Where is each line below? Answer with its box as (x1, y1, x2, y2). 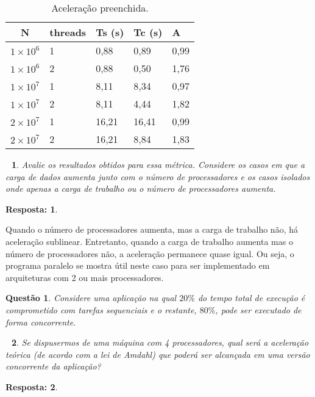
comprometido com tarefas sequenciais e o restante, (5, 303, 197, 316)
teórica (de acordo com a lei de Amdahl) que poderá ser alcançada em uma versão (5, 348, 310, 360)
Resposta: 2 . (5, 380, 58, 393)
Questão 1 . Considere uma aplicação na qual (5, 291, 177, 304)
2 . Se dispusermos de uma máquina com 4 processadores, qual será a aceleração (12, 336, 309, 349)
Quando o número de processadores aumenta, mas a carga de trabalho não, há (5, 223, 298, 236)
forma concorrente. (5, 315, 76, 328)
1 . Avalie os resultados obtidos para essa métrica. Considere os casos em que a (12, 158, 305, 170)
